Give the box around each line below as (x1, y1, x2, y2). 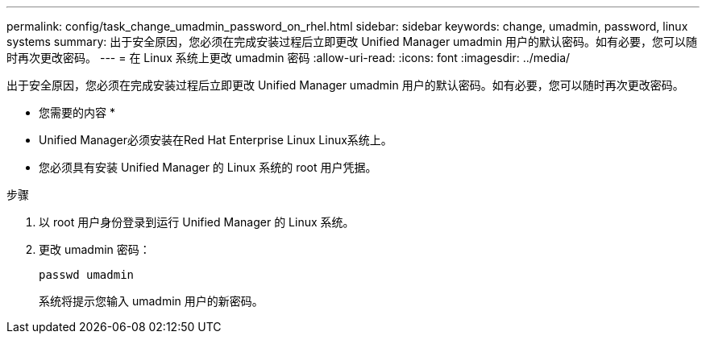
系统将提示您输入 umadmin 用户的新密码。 (39, 294, 264, 308)
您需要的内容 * (39, 106, 115, 119)
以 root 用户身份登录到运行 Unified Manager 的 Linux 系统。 (39, 215, 355, 229)
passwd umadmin (39, 268, 135, 281)
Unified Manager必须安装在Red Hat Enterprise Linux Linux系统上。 (39, 133, 392, 147)
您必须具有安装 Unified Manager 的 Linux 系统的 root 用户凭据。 (39, 160, 377, 174)
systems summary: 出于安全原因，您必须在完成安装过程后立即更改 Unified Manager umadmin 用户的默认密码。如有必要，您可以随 (6, 35, 697, 48)
